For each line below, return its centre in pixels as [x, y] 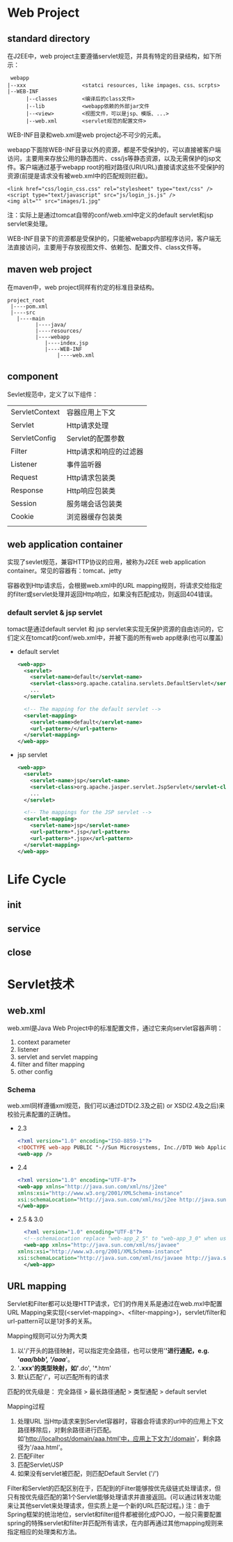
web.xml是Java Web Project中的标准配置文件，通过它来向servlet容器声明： [115, 1028]
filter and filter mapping [51, 1064]
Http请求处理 [88, 425]
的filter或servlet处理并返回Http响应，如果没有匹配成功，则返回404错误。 [112, 594]
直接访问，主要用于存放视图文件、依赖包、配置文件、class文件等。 [109, 247]
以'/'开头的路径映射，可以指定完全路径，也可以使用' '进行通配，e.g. [113, 1351]
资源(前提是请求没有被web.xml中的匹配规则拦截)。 [79, 176]
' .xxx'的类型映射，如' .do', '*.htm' [64, 1368]
